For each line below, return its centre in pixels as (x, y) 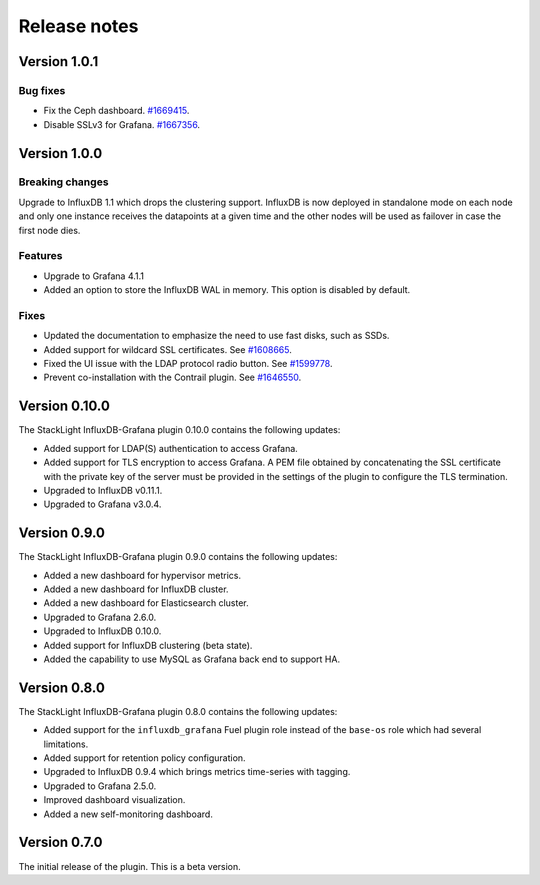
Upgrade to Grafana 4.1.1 (94, 276)
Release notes (78, 26)
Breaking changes (63, 182)
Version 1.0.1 (58, 61)
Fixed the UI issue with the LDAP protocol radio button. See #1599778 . (188, 364)
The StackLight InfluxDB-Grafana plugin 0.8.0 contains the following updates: (178, 711)
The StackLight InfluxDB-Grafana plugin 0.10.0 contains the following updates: (179, 430)
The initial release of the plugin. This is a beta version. (130, 866)
